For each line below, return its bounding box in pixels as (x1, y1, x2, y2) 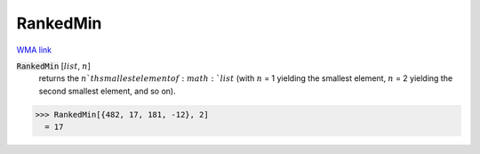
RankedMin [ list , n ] (16, 61, 91, 71)
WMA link (16, 45, 52, 55)
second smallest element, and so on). (38, 85, 177, 96)
